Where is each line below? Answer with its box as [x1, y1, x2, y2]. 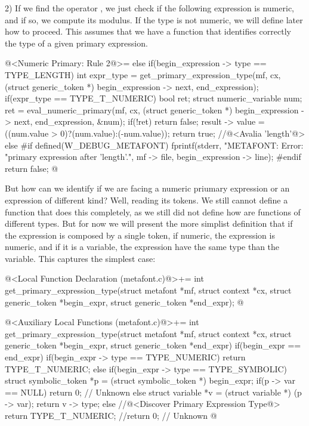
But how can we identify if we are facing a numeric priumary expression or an [5, 182, 290, 195]
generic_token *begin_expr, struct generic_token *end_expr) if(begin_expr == [5, 339, 301, 351]
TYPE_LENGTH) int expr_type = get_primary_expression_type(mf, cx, [5, 68, 281, 81]
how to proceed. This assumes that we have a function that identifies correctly [5, 25, 291, 38]
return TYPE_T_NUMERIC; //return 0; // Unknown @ [5, 409, 217, 421]
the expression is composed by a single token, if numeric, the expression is [5, 229, 275, 241]
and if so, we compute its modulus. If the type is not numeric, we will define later [5, 13, 303, 26]
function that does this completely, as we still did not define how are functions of [5, 205, 301, 218]
